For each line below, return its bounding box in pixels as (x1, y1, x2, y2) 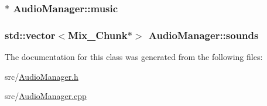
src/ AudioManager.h (5, 70, 78, 82)
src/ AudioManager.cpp (5, 90, 87, 102)
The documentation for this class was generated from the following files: (5, 51, 263, 63)
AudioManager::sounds (148, 27, 259, 42)
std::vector (5, 27, 56, 42)
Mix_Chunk (68, 27, 128, 42)
